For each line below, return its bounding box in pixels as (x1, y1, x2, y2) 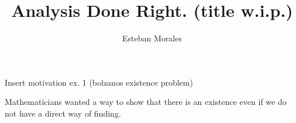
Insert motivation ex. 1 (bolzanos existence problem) (5, 76, 193, 88)
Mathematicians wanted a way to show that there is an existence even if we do (5, 96, 287, 108)
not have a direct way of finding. (5, 107, 121, 119)
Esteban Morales (122, 32, 182, 44)
